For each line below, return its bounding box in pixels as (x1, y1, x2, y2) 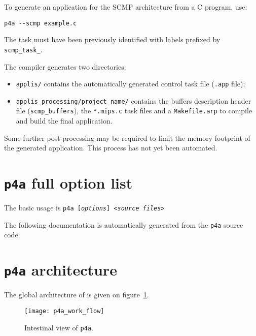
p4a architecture (4, 259, 117, 280)
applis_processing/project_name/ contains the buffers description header (16, 95, 251, 106)
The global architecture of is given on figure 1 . (4, 289, 149, 300)
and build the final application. (16, 115, 113, 126)
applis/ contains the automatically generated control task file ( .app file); (16, 78, 245, 89)
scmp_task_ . (4, 44, 43, 54)
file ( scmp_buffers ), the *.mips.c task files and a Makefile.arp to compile (16, 105, 252, 116)
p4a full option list (4, 172, 133, 193)
